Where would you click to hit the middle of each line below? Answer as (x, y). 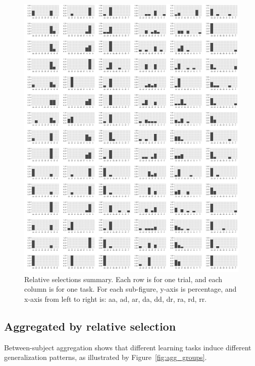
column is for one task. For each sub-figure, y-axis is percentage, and (131, 289)
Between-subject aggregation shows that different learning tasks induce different (128, 347)
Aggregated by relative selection (90, 326)
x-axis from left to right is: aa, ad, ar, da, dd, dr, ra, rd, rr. (116, 299)
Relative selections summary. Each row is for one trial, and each (123, 279)
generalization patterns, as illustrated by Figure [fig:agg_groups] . (106, 357)
